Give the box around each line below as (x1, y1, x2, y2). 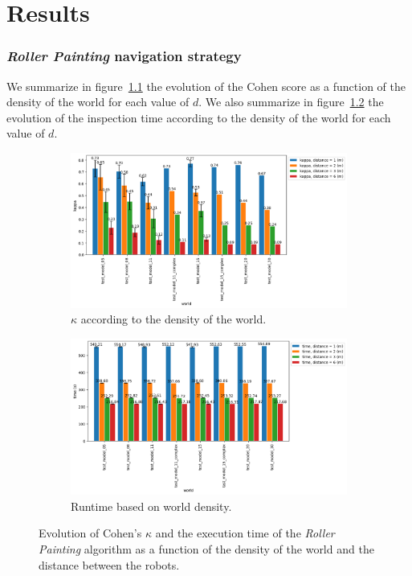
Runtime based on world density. (71, 497, 232, 514)
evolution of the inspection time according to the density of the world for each (6, 109, 391, 125)
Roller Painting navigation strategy (6, 46, 242, 66)
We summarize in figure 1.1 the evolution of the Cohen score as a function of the (6, 77, 406, 94)
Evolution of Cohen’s (39, 525, 142, 541)
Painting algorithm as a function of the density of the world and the (39, 540, 374, 557)
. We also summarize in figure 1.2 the (198, 93, 384, 110)
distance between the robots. (39, 556, 180, 573)
